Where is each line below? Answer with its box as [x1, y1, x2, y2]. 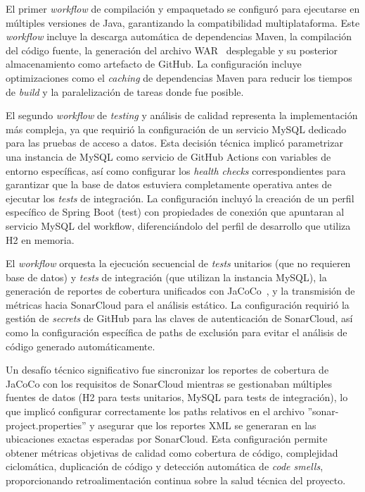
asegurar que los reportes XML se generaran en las [98, 417, 316, 432]
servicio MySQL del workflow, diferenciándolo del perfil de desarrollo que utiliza [6, 218, 351, 233]
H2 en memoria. [6, 232, 75, 247]
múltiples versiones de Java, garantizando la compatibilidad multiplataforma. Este [6, 15, 360, 30]
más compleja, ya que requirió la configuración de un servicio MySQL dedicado [6, 121, 347, 136]
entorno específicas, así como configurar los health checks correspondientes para [6, 163, 346, 178]
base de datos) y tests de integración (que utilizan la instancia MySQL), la [6, 269, 327, 284]
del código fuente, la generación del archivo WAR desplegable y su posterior [6, 42, 338, 57]
